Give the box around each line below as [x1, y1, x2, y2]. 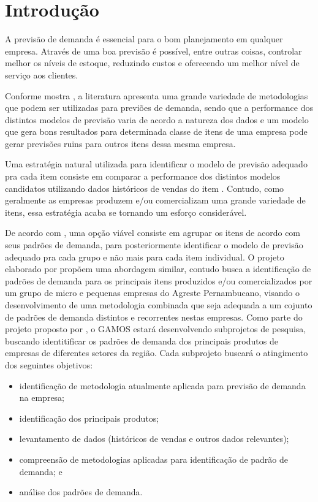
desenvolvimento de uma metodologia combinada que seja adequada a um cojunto [5, 299, 312, 311]
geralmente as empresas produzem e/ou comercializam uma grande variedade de [5, 194, 306, 207]
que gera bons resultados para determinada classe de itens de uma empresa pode [5, 125, 308, 138]
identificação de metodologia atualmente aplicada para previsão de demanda [19, 379, 306, 392]
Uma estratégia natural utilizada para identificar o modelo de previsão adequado [5, 158, 308, 170]
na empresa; [19, 391, 65, 404]
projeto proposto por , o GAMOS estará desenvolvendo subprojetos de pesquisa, [5, 322, 306, 335]
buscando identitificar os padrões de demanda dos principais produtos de [5, 334, 278, 347]
